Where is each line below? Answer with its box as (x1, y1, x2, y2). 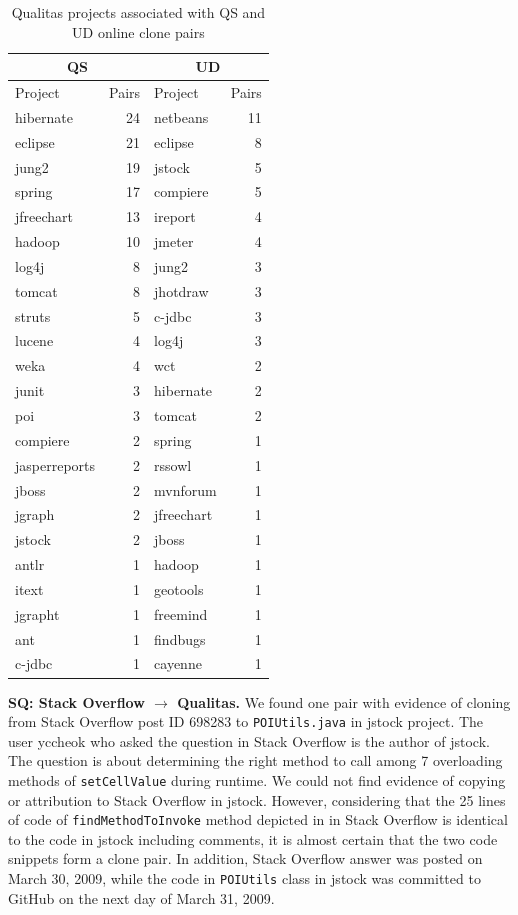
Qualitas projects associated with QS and (11, 2, 266, 22)
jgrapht (15, 603, 60, 624)
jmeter (154, 231, 194, 252)
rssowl (154, 454, 192, 475)
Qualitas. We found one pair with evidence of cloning (177, 691, 511, 712)
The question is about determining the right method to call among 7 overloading (8, 750, 503, 771)
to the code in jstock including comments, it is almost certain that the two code (8, 828, 498, 849)
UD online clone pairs (72, 21, 205, 42)
